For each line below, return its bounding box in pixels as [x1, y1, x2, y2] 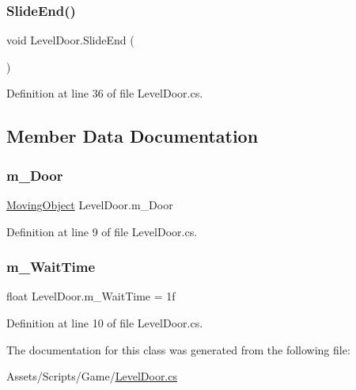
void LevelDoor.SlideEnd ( [6, 32, 134, 48]
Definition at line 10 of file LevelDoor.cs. [6, 315, 203, 331]
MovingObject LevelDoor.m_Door [6, 197, 173, 212]
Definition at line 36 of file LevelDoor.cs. [6, 85, 203, 101]
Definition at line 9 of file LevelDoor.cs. [6, 223, 198, 239]
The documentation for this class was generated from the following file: [6, 341, 350, 357]
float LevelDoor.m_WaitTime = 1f [6, 288, 176, 304]
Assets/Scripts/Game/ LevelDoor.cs [6, 368, 177, 384]
